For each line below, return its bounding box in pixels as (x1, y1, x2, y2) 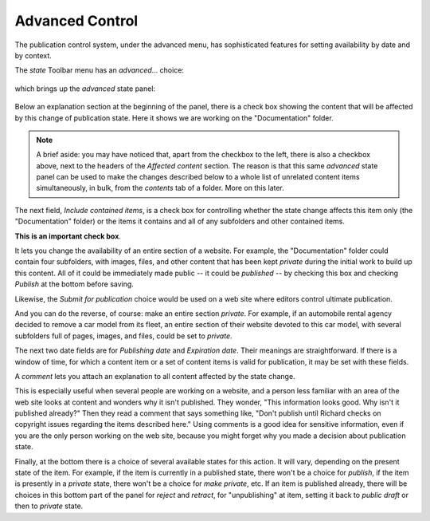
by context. (14, 50, 52, 60)
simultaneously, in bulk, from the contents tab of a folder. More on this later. (36, 184, 284, 193)
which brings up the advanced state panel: (14, 84, 155, 93)
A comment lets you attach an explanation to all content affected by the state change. (14, 371, 295, 381)
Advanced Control (14, 12, 139, 30)
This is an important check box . (14, 231, 121, 241)
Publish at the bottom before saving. (14, 279, 135, 289)
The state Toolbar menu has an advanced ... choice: (14, 65, 185, 75)
